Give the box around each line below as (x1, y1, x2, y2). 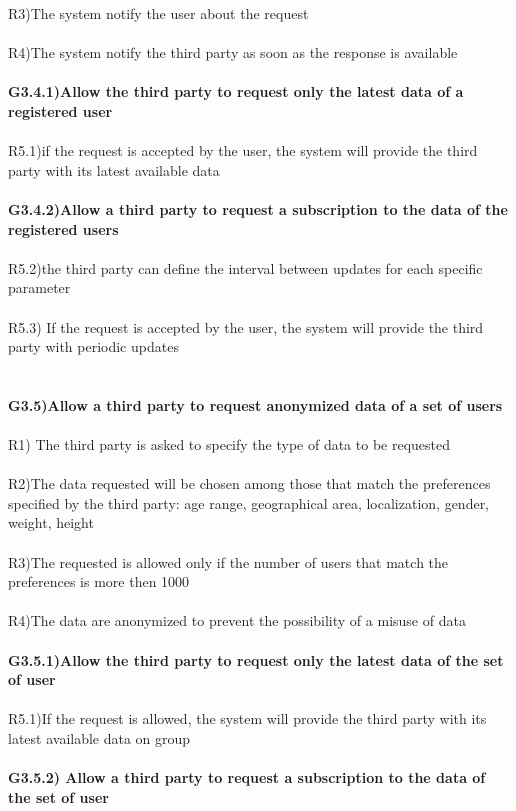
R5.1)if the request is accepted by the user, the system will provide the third (8, 140, 478, 161)
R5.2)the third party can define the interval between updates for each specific (8, 257, 483, 278)
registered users (8, 218, 119, 239)
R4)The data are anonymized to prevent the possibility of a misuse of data (8, 610, 466, 631)
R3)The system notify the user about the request (8, 3, 309, 23)
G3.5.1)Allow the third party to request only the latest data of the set (8, 649, 504, 670)
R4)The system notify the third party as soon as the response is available (8, 42, 458, 63)
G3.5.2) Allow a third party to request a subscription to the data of (8, 767, 486, 788)
